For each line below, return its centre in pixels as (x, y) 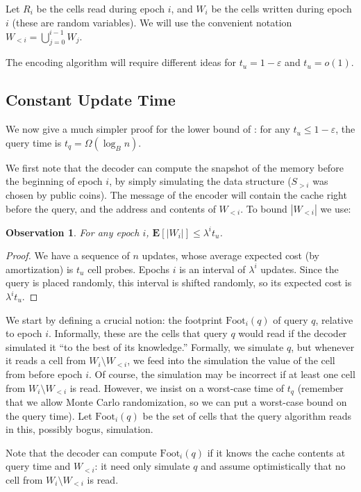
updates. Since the (300, 269)
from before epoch (44, 374)
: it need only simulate (142, 466)
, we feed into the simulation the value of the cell (231, 360)
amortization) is (40, 269)
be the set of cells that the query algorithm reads (247, 415)
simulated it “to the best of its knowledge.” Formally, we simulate (145, 346)
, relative (334, 319)
